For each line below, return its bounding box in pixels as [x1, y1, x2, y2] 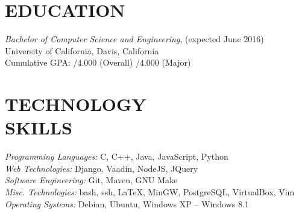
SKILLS [5, 115, 72, 140]
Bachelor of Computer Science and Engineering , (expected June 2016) [5, 33, 264, 45]
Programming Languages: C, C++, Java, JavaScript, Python [5, 150, 228, 163]
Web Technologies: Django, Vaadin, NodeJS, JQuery [5, 162, 198, 174]
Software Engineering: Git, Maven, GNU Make [5, 174, 178, 186]
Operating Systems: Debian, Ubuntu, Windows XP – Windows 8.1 [5, 197, 249, 210]
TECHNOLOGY [5, 92, 146, 116]
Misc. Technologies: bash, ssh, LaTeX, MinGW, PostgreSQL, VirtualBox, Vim [5, 186, 295, 198]
